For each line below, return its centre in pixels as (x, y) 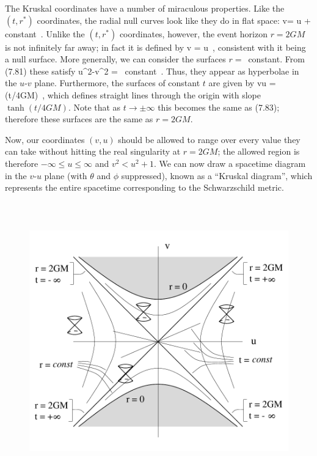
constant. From (276, 59)
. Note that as (94, 107)
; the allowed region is (259, 151)
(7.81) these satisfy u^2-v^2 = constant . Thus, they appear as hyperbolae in (152, 71)
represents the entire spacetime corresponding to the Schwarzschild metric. (144, 187)
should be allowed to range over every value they (209, 139)
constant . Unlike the (45, 33)
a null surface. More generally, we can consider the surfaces (115, 59)
